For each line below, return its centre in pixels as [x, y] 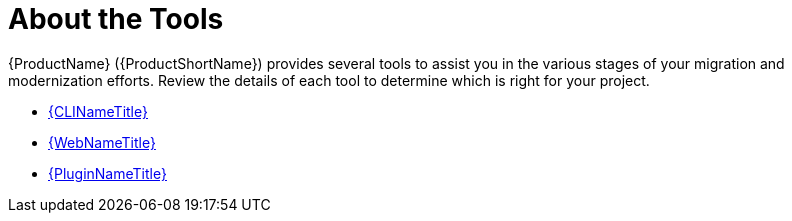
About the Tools [116, 19]
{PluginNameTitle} [107, 173]
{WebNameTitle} [102, 142]
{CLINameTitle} [98, 111]
